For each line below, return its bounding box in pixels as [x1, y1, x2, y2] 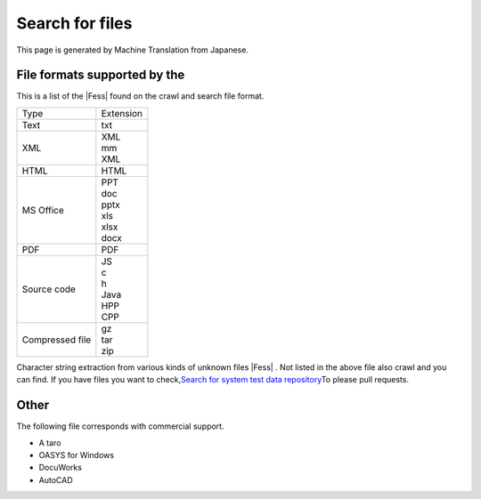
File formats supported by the [16, 68, 185, 83]
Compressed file [21, 334, 92, 346]
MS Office [21, 204, 64, 216]
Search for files [16, 13, 133, 33]
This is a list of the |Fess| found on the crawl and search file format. [16, 91, 265, 101]
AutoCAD [38, 474, 73, 485]
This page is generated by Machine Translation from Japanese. [16, 44, 249, 55]
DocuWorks [38, 463, 82, 473]
